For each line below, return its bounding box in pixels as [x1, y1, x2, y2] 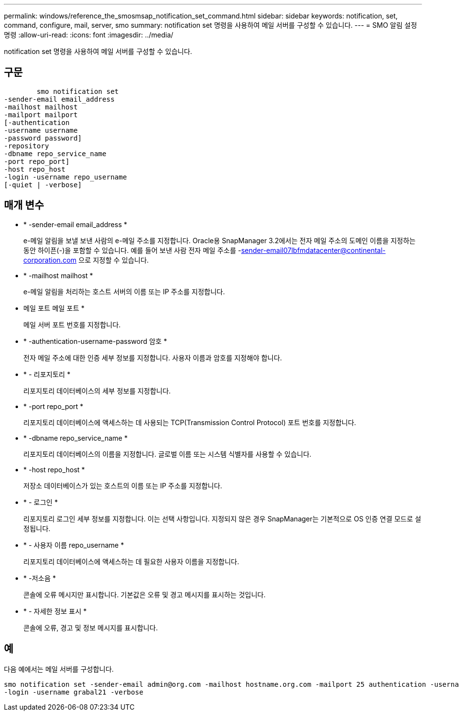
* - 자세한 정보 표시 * [23, 607, 87, 615]
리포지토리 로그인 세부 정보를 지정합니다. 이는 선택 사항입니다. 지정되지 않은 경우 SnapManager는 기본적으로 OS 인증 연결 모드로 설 [23, 514, 422, 523]
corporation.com [23, 255, 77, 264]
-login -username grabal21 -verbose [4, 688, 143, 696]
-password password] [4, 134, 82, 142]
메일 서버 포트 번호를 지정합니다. [23, 320, 121, 329]
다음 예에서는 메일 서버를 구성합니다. [4, 664, 114, 673]
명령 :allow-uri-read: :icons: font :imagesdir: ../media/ [4, 31, 174, 39]
